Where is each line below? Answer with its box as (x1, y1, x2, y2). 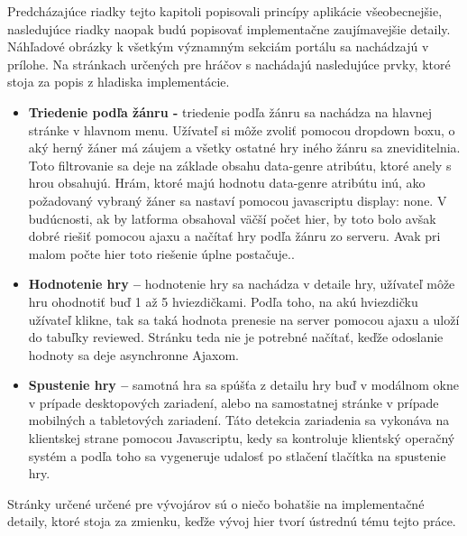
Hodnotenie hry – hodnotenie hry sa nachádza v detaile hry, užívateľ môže (28, 274, 455, 293)
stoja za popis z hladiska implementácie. (7, 72, 230, 91)
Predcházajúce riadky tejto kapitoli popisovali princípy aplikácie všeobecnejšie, (7, 2, 443, 20)
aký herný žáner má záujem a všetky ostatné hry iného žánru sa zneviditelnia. (28, 138, 461, 157)
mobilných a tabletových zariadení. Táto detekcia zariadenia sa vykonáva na (28, 411, 450, 430)
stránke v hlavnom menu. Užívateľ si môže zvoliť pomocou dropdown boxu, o (28, 120, 455, 139)
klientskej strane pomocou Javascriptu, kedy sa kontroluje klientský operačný (28, 429, 455, 448)
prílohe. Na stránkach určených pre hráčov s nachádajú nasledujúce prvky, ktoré (7, 54, 451, 73)
